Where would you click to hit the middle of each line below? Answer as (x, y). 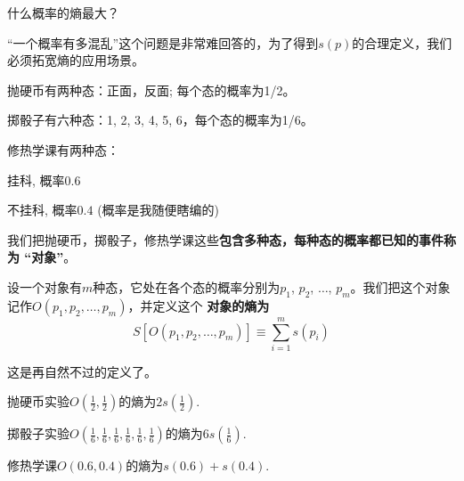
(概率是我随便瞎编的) (159, 210)
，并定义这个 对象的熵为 (199, 305)
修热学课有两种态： (63, 149)
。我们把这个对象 (400, 286)
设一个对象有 (45, 286)
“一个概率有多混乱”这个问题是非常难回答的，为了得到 (163, 42)
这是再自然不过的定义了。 (82, 371)
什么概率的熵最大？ (63, 12)
